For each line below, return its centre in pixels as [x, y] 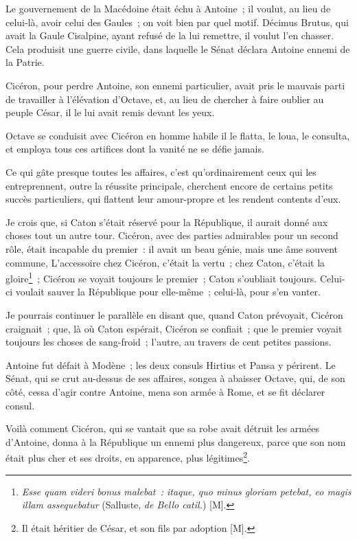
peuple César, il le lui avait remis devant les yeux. [110, 112]
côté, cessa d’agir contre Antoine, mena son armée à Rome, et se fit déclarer [165, 391]
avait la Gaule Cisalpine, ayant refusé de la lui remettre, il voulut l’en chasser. [170, 35]
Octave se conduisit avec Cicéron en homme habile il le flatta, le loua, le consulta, [178, 135]
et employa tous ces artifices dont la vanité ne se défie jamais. [135, 149]
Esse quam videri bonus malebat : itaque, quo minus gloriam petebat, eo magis [186, 491]
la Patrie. [25, 62]
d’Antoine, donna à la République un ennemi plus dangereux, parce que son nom [176, 441]
